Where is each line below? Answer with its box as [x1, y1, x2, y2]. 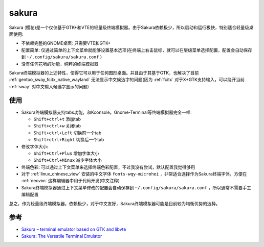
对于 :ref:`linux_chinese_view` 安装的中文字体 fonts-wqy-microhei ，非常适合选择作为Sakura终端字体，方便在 [21, 171, 247, 177]
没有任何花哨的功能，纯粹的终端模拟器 [21, 61, 99, 67]
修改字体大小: [21, 144, 49, 149]
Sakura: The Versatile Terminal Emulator [21, 233, 102, 239]
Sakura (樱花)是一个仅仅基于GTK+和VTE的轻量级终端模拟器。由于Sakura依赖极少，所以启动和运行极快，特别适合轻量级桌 [9, 25, 254, 30]
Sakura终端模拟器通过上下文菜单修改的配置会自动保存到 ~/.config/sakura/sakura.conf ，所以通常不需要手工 [21, 184, 251, 191]
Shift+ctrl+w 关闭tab [33, 123, 81, 129]
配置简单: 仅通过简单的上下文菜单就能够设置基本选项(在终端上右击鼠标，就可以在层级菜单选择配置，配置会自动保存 [21, 47, 253, 53]
